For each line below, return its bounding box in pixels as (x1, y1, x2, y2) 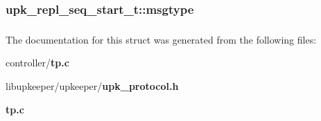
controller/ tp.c (6, 55, 69, 70)
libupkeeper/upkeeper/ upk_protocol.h (6, 78, 179, 93)
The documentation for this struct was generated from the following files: (6, 32, 317, 46)
